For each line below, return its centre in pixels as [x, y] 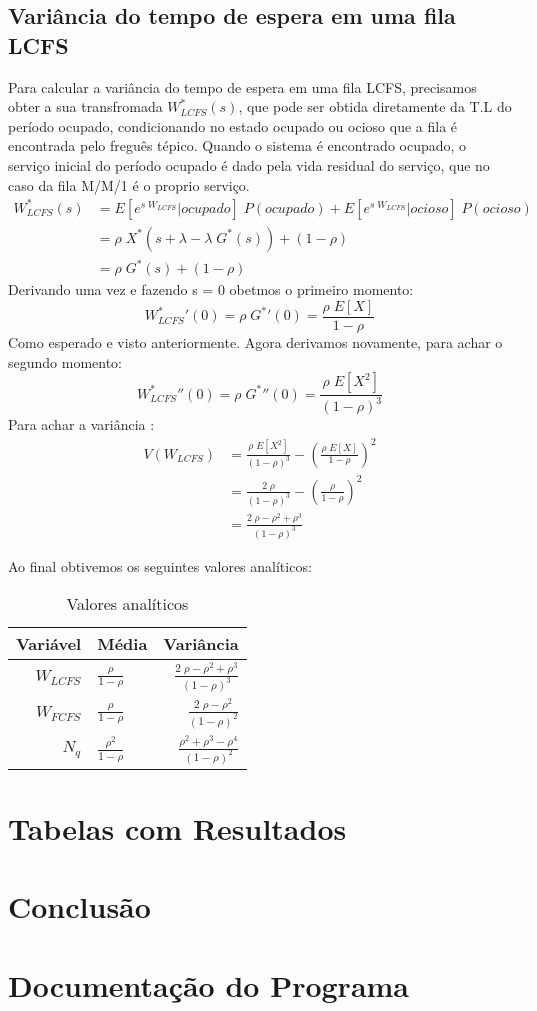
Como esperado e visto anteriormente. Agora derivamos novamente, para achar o [255, 341]
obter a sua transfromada [85, 106]
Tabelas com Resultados [177, 827]
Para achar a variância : [81, 424]
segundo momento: [65, 361]
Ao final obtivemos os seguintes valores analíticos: [160, 565]
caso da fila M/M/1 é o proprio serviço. [129, 184]
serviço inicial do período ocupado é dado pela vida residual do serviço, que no [249, 164]
